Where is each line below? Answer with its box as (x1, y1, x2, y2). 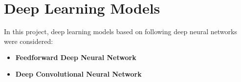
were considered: (4, 36, 53, 46)
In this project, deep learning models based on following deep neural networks (4, 26, 237, 37)
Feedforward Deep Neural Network (15, 52, 136, 62)
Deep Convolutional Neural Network (15, 68, 142, 79)
